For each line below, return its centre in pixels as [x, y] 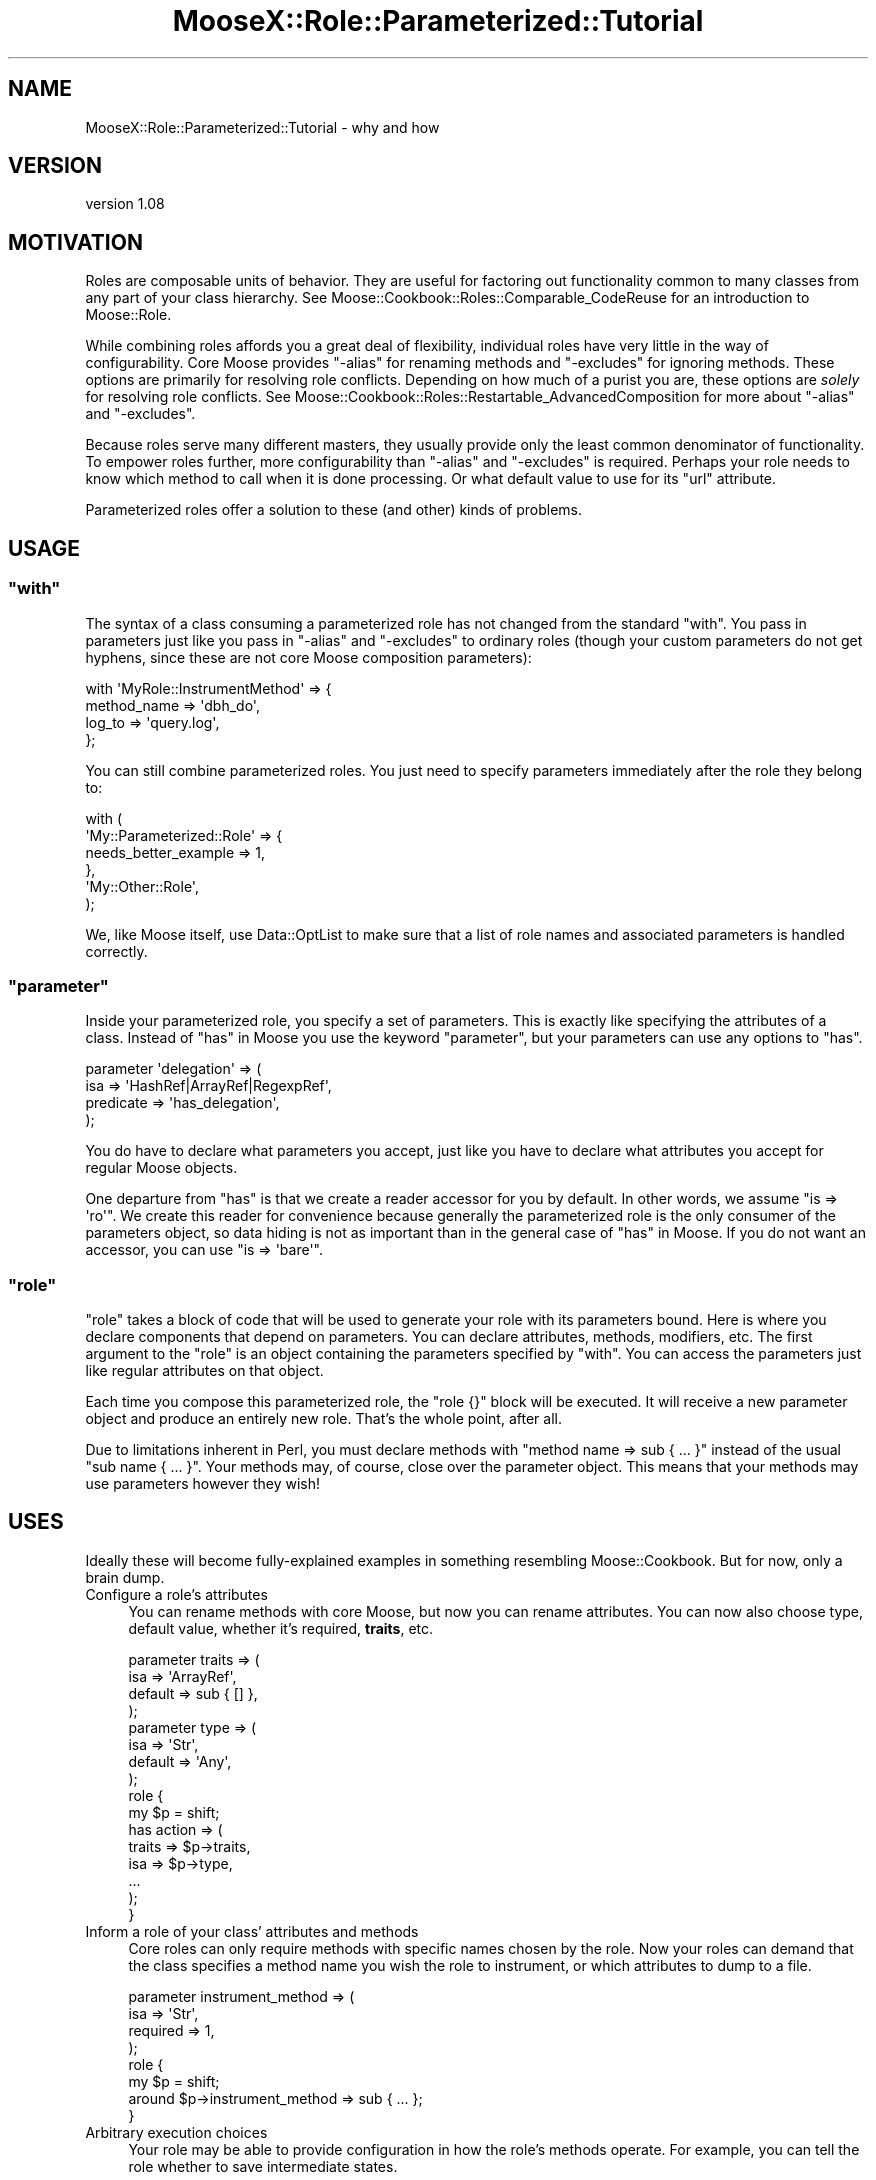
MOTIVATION [75, 242]
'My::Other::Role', [142, 886]
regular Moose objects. [161, 1168]
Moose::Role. [128, 315]
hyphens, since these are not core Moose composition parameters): [308, 657]
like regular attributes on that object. [204, 1370]
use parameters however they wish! [203, 1483]
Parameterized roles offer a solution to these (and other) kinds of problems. [334, 510]
